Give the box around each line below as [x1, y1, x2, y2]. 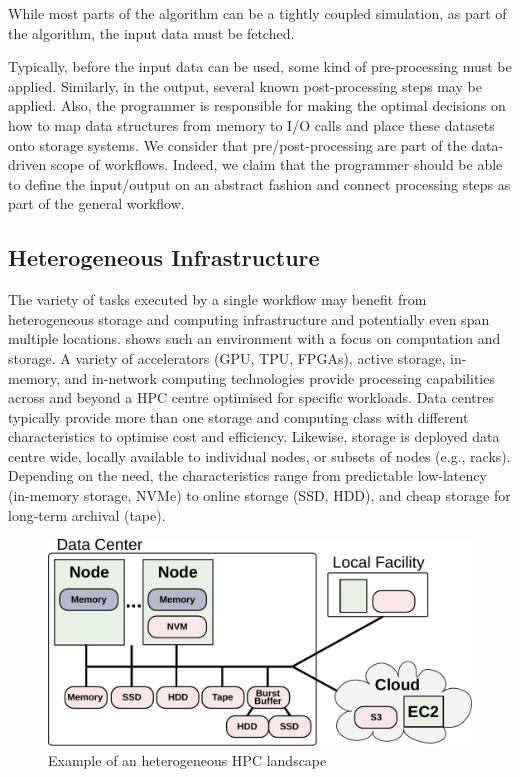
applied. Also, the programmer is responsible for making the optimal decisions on [8, 95, 506, 116]
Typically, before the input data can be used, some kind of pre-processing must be [8, 56, 512, 77]
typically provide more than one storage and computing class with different [8, 406, 469, 427]
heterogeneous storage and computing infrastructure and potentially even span [8, 308, 490, 329]
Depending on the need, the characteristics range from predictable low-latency [8, 465, 487, 486]
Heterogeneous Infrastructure [8, 242, 320, 273]
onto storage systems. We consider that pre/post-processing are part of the [8, 134, 467, 155]
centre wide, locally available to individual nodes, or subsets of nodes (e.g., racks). [8, 445, 511, 466]
